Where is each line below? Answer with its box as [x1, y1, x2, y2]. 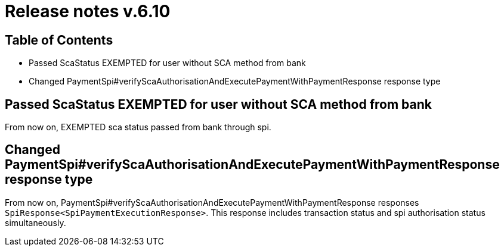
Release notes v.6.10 [5, 1, 171, 21]
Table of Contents [5, 32, 113, 48]
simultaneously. [5, 217, 66, 228]
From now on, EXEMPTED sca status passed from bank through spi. [5, 122, 271, 133]
